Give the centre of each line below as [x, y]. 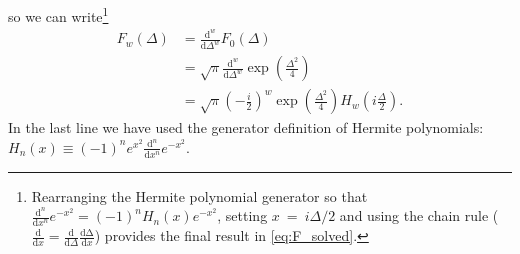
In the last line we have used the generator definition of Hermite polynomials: [246, 127]
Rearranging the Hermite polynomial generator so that [199, 195]
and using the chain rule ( [419, 215]
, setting [242, 215]
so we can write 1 [58, 14]
